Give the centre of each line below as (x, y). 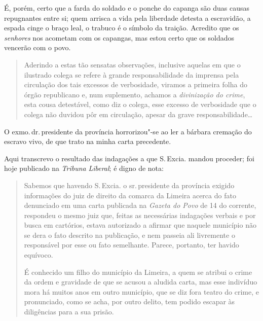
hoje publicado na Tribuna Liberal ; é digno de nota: (84, 168)
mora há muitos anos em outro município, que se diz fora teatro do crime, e (141, 291)
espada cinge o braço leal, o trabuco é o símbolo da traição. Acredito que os (122, 28)
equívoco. (39, 255)
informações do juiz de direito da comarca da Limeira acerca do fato (130, 195)
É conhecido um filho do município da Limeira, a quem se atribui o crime (138, 272)
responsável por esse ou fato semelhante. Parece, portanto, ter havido (131, 245)
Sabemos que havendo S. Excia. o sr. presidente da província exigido (129, 185)
